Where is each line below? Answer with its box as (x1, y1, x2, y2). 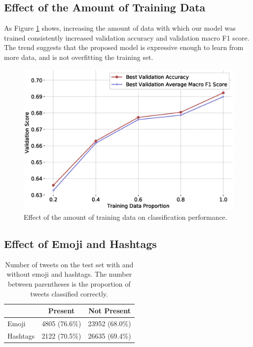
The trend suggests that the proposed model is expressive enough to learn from (4, 42, 244, 52)
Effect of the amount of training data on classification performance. (24, 212, 227, 222)
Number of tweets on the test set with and (5, 259, 134, 269)
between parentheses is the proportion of (8, 279, 131, 289)
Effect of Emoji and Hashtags (4, 236, 157, 251)
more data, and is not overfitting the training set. (4, 51, 153, 62)
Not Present (88, 305, 131, 316)
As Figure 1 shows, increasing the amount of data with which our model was (4, 23, 236, 33)
